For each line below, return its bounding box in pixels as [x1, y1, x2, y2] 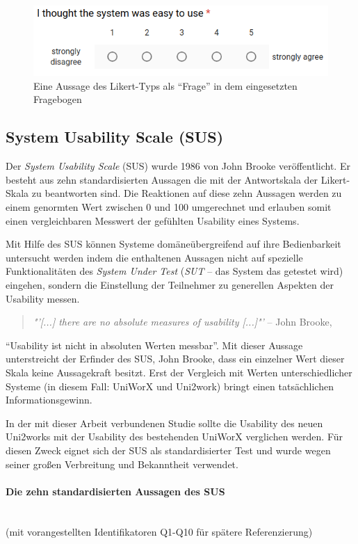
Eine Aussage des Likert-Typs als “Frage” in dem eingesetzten [33, 78, 298, 93]
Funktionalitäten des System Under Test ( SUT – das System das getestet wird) [6, 264, 343, 278]
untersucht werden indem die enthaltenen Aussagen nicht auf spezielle [6, 250, 303, 264]
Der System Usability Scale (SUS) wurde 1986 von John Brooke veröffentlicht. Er [6, 159, 350, 173]
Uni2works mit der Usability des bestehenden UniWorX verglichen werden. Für [6, 429, 343, 444]
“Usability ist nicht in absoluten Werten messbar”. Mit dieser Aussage [6, 337, 303, 352]
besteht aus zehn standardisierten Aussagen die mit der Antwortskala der [6, 172, 318, 186]
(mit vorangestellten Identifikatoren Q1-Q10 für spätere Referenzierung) [6, 524, 313, 538]
